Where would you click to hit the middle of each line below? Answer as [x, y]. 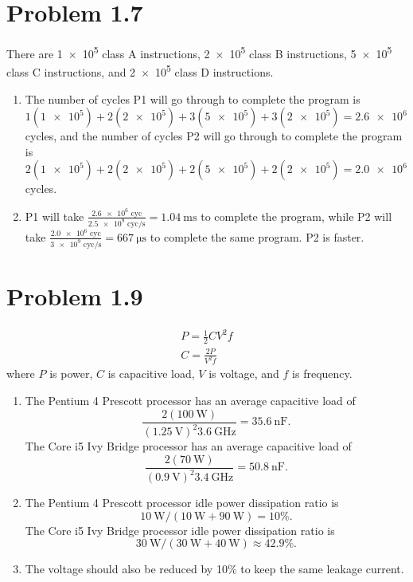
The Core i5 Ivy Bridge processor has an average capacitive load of [188, 446]
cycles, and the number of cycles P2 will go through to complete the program [214, 136]
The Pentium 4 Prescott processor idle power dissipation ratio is [182, 502]
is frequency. [322, 374]
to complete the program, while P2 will [296, 216]
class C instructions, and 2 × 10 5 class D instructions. [140, 71]
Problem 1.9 [75, 295]
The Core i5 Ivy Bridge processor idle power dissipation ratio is [180, 530]
